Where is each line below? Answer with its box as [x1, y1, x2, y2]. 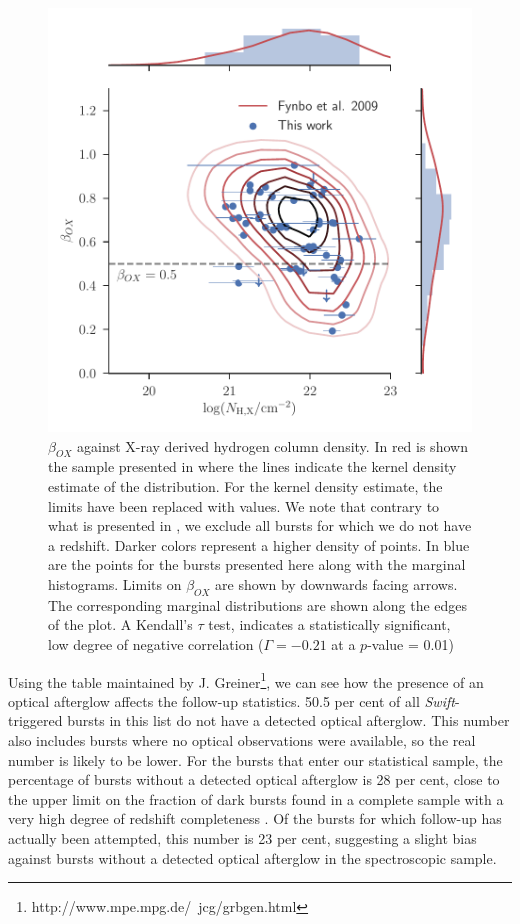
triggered [8, 710, 63, 731]
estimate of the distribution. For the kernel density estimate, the [48, 475, 443, 496]
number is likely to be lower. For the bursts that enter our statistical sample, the [8, 749, 503, 770]
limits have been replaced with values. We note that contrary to [48, 495, 440, 516]
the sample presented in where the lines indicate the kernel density [48, 456, 457, 477]
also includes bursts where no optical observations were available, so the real [8, 729, 476, 750]
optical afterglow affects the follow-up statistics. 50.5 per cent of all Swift [8, 690, 455, 711]
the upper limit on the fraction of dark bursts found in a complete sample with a [8, 788, 504, 809]
